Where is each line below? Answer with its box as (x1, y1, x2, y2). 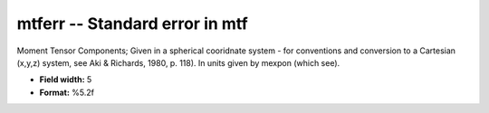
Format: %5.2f (39, 87, 95, 98)
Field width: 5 (39, 74, 92, 85)
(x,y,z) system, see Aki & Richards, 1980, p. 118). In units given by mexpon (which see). (16, 57, 340, 68)
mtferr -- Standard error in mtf (16, 14, 248, 33)
